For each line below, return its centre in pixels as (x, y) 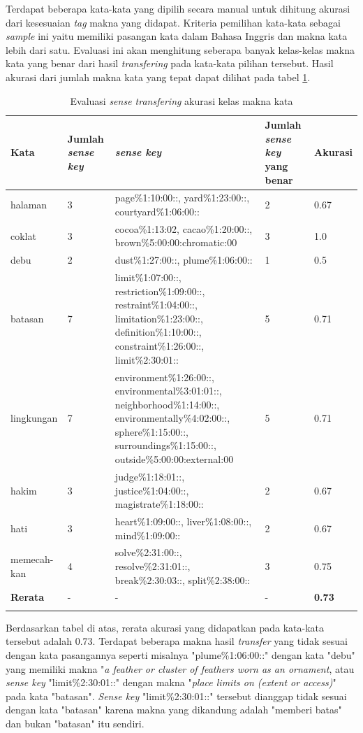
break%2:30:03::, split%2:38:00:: (183, 579)
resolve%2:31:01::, (153, 565)
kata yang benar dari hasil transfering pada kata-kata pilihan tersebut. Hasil (170, 63)
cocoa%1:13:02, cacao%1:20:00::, (184, 228)
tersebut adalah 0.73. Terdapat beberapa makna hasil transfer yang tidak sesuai (177, 641)
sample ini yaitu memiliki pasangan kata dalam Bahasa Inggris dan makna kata (177, 36)
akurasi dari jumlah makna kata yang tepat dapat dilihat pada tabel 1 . (158, 77)
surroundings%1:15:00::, (165, 445)
